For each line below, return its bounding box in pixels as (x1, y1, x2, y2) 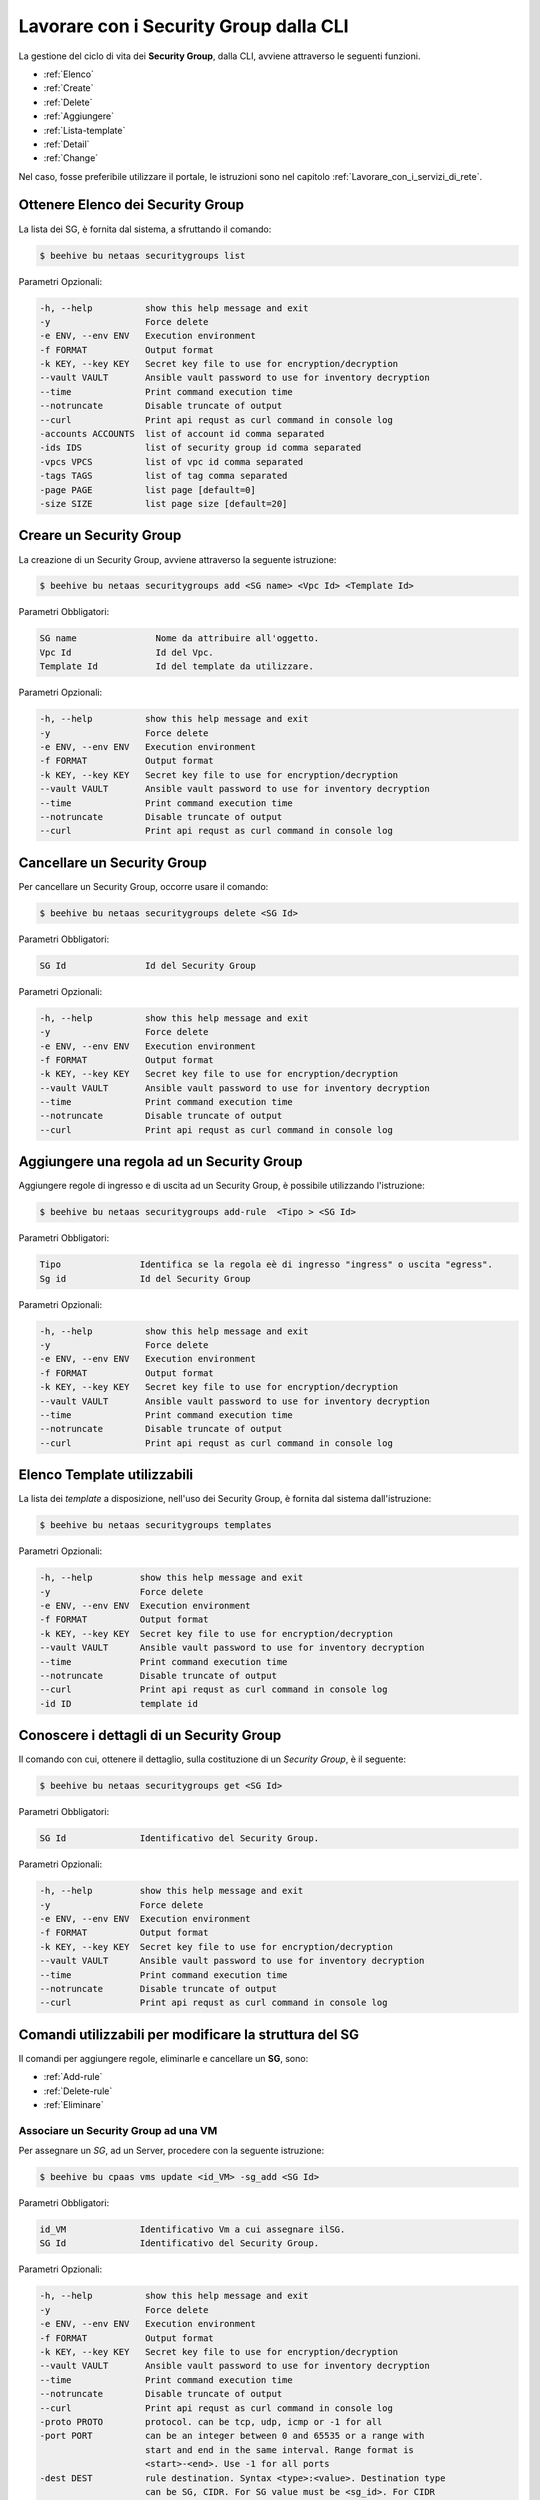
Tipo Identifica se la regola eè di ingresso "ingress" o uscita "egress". (39, 1259, 494, 1270)
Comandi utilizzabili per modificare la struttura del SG (18, 2026, 360, 2043)
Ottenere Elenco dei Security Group (18, 196, 245, 214)
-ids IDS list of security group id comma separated (39, 442, 362, 454)
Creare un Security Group (18, 527, 182, 544)
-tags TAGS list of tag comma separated (39, 470, 288, 482)
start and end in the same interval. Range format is (145, 2444, 415, 2455)
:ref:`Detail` (43, 138, 90, 150)
